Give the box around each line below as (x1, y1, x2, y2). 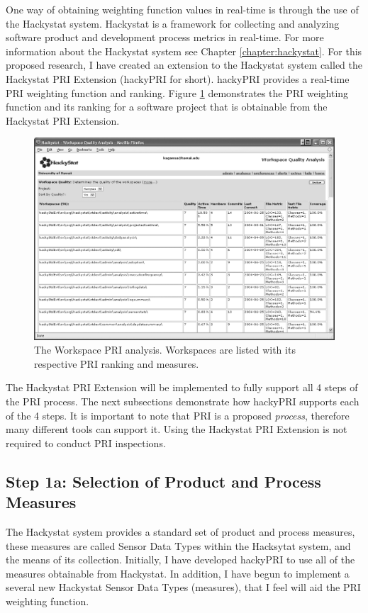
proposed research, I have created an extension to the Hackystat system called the (6, 57, 362, 72)
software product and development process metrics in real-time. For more (6, 30, 324, 45)
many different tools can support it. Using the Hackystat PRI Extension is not (6, 422, 347, 437)
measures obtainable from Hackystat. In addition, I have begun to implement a (6, 566, 350, 580)
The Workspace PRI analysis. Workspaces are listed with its (34, 342, 296, 357)
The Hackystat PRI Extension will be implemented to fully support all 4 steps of (6, 380, 358, 395)
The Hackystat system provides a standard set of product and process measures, (6, 524, 355, 539)
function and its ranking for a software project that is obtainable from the (6, 99, 328, 114)
